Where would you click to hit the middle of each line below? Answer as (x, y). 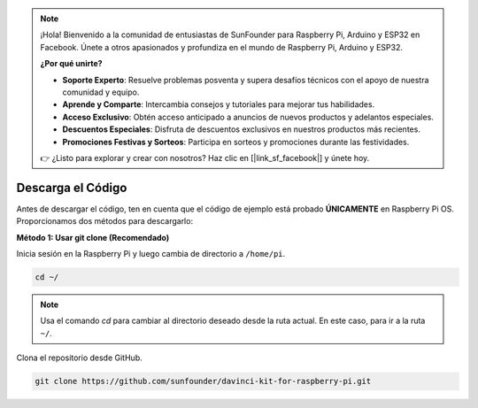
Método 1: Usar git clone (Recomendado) (93, 237)
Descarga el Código (72, 187)
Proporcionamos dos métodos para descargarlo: (105, 221)
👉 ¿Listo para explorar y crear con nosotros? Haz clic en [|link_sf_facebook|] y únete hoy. (205, 158)
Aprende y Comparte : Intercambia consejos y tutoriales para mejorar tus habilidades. (219, 104)
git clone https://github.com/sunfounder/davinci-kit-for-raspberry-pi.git (203, 381)
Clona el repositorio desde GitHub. (79, 358)
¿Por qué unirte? (71, 64)
